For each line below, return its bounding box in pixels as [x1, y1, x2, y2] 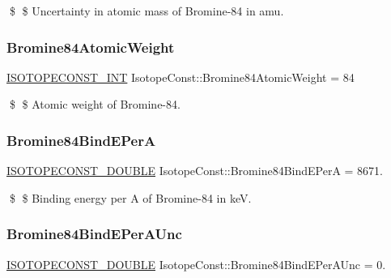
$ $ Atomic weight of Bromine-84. [9, 96, 181, 113]
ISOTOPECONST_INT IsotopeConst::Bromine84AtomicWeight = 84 [6, 68, 355, 85]
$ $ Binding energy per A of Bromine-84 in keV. [9, 189, 252, 206]
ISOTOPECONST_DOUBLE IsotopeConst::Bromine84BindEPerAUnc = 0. [6, 255, 386, 272]
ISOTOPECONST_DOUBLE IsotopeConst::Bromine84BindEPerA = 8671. [6, 162, 384, 179]
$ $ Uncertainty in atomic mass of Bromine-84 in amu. [9, 2, 284, 19]
